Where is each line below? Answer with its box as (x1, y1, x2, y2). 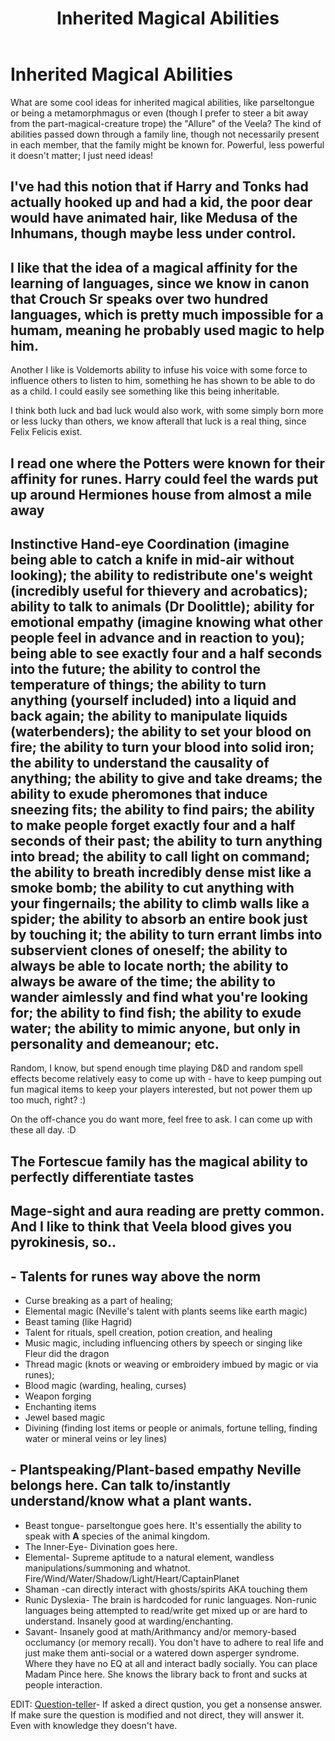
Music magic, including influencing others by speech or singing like (24, 1337, 303, 1349)
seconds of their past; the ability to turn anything (10, 832, 323, 849)
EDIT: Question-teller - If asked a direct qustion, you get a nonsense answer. (10, 1698, 323, 1710)
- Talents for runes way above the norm (10, 1268, 262, 1285)
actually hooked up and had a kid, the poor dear (10, 194, 313, 211)
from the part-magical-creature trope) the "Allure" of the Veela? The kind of (10, 117, 322, 129)
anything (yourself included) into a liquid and (10, 692, 297, 709)
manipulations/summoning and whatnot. (24, 1562, 191, 1574)
